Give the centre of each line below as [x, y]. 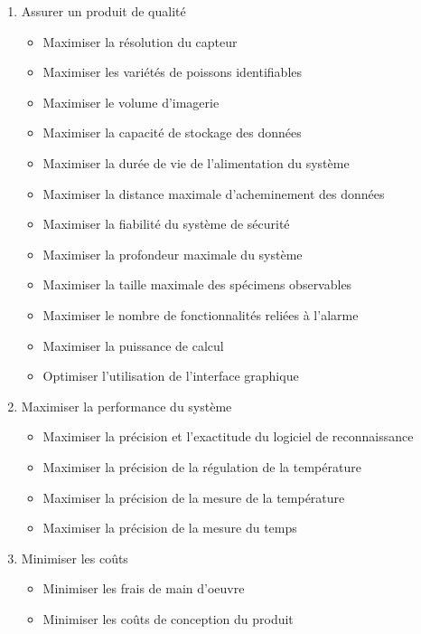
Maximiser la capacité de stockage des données [172, 132]
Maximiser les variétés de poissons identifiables [173, 72]
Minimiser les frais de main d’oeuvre [144, 588]
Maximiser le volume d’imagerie [131, 102]
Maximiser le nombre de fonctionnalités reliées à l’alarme [201, 314]
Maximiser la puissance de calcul [133, 345]
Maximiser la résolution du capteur [140, 41]
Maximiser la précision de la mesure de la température [194, 497]
